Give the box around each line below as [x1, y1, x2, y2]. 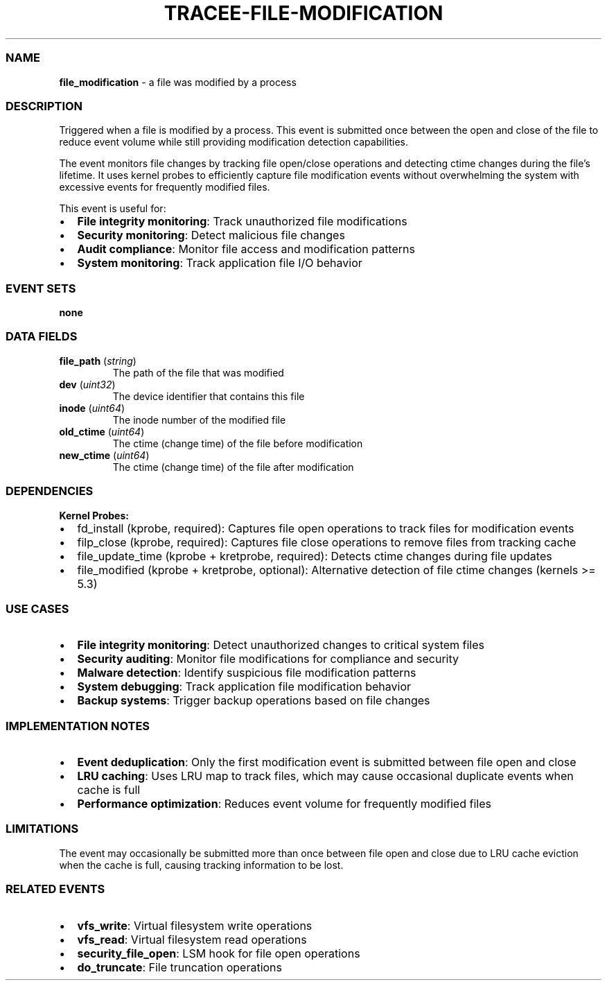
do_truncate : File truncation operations [77, 960, 282, 974]
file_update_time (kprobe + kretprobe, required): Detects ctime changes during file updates [77, 548, 552, 563]
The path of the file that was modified [112, 366, 284, 379]
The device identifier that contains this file [112, 390, 305, 402]
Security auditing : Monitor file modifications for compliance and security [77, 652, 459, 666]
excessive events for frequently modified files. [59, 181, 270, 193]
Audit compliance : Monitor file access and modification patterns [77, 242, 415, 257]
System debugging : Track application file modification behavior [77, 680, 412, 694]
